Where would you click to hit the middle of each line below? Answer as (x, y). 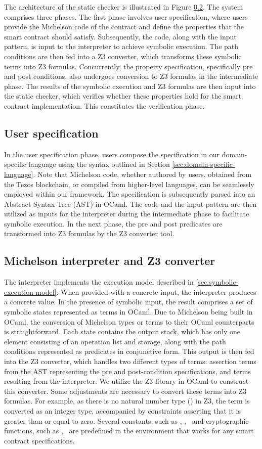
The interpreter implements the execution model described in (99, 282)
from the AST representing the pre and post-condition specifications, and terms (127, 371)
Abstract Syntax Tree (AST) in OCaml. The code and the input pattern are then (130, 204)
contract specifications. (39, 440)
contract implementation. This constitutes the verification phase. (104, 105)
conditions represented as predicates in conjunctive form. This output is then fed (129, 351)
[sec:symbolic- (217, 282)
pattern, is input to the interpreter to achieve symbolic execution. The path (121, 46)
